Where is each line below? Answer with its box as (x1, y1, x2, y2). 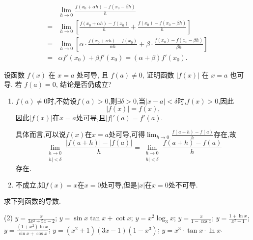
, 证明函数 (142, 69, 174, 80)
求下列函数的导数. (4, 196, 61, 206)
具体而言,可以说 (15, 129, 66, 139)
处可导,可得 (109, 129, 145, 139)
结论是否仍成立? (60, 79, 112, 89)
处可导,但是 (101, 179, 138, 189)
